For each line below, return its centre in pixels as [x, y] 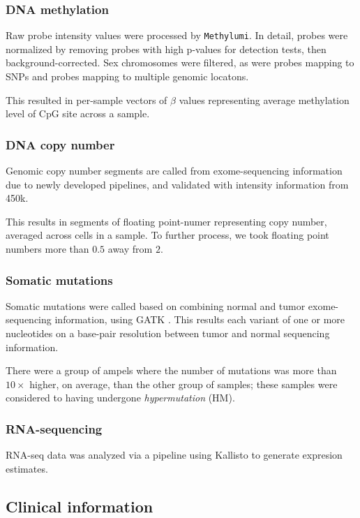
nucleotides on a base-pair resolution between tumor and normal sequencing [168, 333]
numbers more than [47, 249]
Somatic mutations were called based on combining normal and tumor [156, 305]
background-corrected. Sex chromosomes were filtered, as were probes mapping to [180, 62]
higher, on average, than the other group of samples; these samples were [183, 384]
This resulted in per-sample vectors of [87, 99]
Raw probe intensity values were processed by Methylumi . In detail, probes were [177, 35]
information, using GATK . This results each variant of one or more [200, 319]
